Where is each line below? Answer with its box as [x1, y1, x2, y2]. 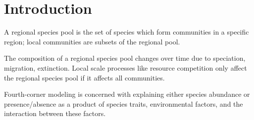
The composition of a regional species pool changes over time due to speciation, [4, 53, 246, 63]
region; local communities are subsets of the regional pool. [4, 36, 180, 46]
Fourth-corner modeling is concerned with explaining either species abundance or [4, 89, 250, 99]
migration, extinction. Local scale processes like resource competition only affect [4, 62, 247, 73]
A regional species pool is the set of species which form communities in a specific [4, 27, 249, 37]
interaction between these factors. [4, 108, 106, 119]
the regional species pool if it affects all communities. [4, 72, 165, 82]
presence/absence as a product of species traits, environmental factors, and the [4, 98, 243, 109]
